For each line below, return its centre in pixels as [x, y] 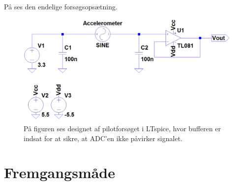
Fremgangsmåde [60, 172]
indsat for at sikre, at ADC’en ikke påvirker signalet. [103, 138]
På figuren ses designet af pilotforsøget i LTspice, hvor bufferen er [122, 129]
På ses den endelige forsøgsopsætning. [61, 6]
